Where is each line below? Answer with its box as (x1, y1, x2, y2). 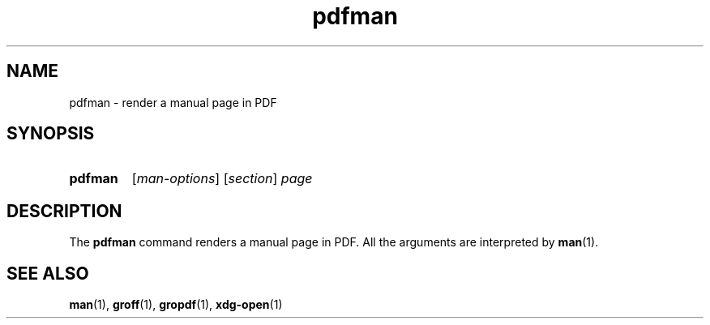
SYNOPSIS (6, 123, 95, 144)
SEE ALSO (6, 263, 89, 284)
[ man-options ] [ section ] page (131, 170, 313, 187)
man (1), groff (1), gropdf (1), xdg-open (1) (69, 297, 283, 312)
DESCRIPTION (6, 200, 122, 221)
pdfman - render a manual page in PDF (69, 95, 277, 109)
